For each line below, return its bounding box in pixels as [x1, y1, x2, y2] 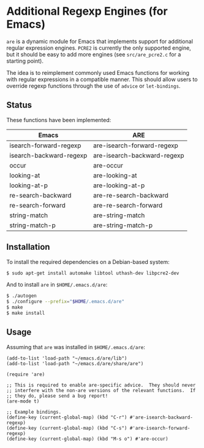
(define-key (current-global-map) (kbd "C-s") [6, 425, 127, 431]
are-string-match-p [93, 221, 153, 230]
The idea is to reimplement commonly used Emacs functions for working [6, 69, 190, 76]
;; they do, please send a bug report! [6, 393, 108, 399]
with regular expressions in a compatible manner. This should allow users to [6, 75, 198, 83]
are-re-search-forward [93, 201, 163, 209]
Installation [6, 242, 50, 252]
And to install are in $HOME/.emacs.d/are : [6, 281, 108, 288]
